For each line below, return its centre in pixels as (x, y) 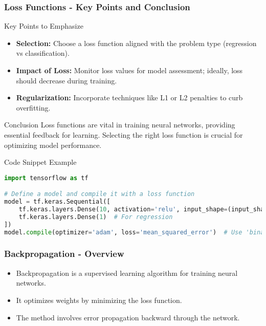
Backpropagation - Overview (64, 254)
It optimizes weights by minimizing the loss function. (99, 300)
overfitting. (33, 107)
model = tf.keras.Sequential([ (57, 202)
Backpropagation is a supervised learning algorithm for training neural (127, 273)
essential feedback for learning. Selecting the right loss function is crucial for (124, 134)
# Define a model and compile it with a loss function (99, 194)
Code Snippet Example (40, 162)
